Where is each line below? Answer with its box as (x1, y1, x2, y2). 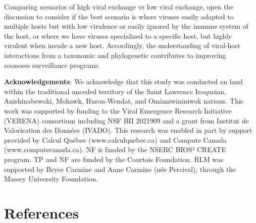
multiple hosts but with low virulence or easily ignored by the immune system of (4, 21, 249, 31)
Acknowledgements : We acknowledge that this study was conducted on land (4, 76, 243, 87)
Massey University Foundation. (4, 173, 98, 184)
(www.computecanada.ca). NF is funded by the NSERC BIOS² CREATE (4, 144, 226, 155)
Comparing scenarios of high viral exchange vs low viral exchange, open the (4, 1, 234, 11)
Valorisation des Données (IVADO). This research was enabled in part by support (4, 125, 253, 135)
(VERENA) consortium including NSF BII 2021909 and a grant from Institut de (4, 115, 249, 125)
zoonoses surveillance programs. (4, 59, 100, 70)
